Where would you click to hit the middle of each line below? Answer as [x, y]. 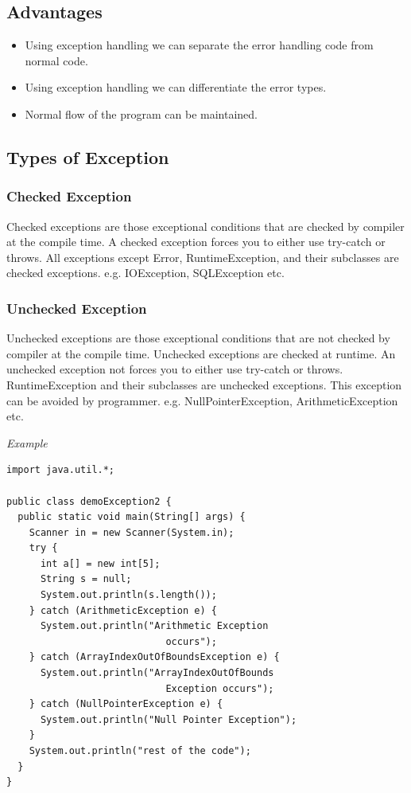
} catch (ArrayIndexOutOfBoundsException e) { [154, 657]
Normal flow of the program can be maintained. [141, 113]
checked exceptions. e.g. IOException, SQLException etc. [145, 273]
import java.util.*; [61, 470]
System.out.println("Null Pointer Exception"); [169, 719]
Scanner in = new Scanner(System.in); [132, 532]
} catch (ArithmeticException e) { [123, 610]
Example [27, 442]
